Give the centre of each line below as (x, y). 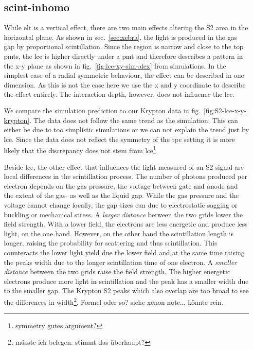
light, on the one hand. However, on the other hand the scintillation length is (119, 233)
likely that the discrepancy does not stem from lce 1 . (81, 149)
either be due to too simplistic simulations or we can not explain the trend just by (126, 130)
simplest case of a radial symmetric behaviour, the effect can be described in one (124, 75)
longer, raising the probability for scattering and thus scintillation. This (111, 243)
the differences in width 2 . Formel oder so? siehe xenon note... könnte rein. (114, 301)
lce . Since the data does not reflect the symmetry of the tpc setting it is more (119, 139)
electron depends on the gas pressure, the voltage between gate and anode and (121, 185)
